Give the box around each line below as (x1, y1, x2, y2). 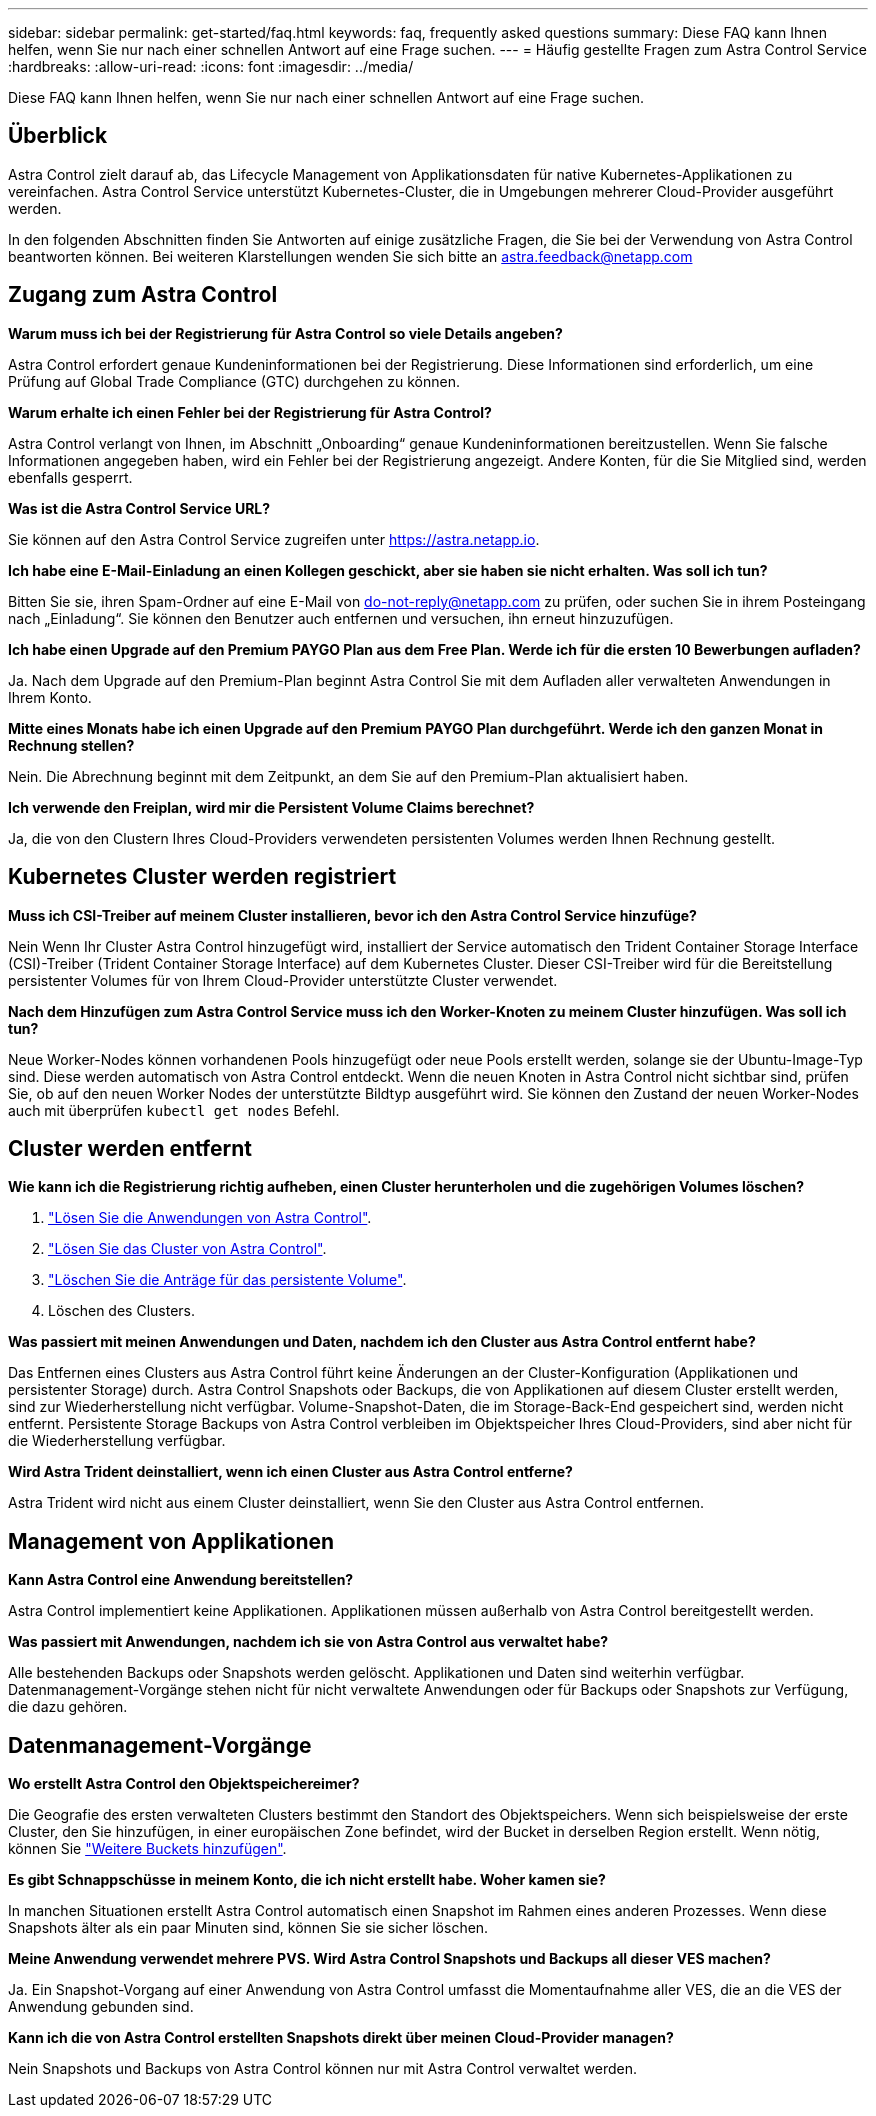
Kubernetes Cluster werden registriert (8, 864, 397, 890)
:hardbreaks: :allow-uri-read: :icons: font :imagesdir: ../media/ (8, 58, 414, 75)
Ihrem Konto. (8, 688, 92, 706)
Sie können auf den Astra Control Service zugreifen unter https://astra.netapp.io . (8, 530, 540, 548)
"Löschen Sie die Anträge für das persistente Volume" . (48, 1271, 407, 1289)
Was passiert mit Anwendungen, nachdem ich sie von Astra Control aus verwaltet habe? (8, 1633, 609, 1651)
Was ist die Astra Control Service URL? (8, 499, 271, 517)
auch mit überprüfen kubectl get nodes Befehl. (8, 1101, 340, 1119)
